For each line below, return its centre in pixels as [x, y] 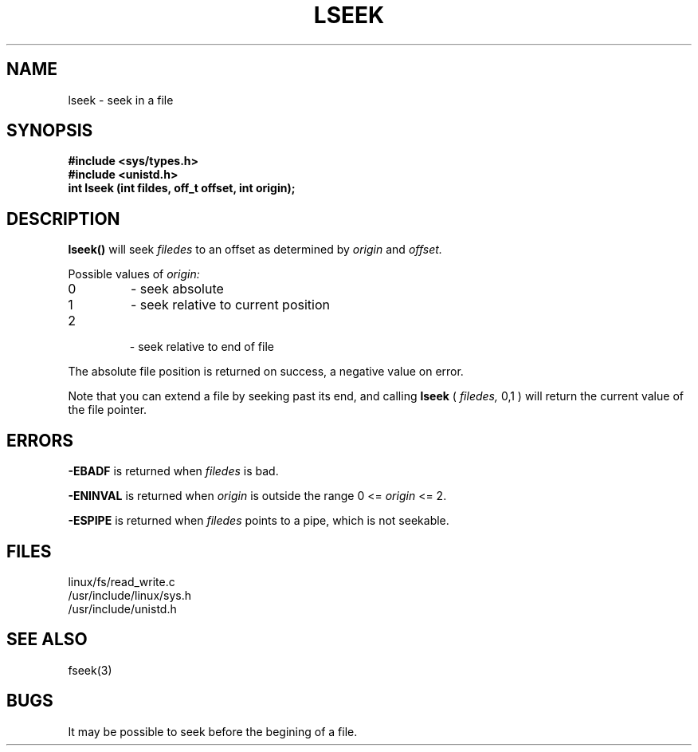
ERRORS [40, 440]
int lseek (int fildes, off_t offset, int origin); [182, 188]
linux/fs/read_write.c [122, 581]
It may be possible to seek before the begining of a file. [213, 731]
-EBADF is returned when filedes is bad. [173, 471]
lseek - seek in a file [121, 100]
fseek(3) [90, 670]
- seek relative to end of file [202, 347]
